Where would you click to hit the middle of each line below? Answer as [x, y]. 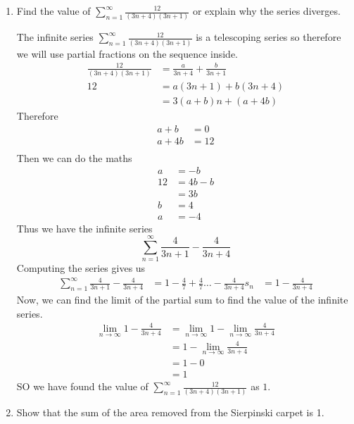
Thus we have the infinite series [84, 228]
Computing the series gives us [81, 268]
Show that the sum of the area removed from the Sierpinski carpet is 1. [170, 412]
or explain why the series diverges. [266, 11]
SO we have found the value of [82, 386]
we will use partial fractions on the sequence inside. [127, 53]
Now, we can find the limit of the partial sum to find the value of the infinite [182, 300]
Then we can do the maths [74, 157]
